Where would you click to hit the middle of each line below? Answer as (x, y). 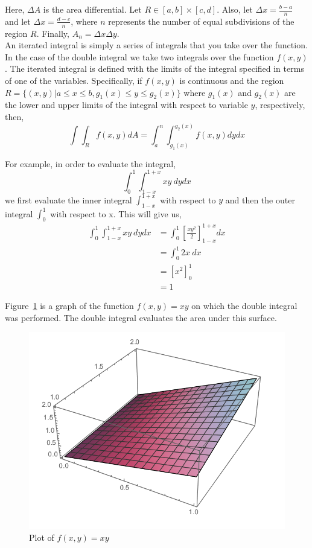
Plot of (42, 537)
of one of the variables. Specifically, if (74, 81)
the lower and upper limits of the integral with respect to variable (126, 105)
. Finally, (53, 33)
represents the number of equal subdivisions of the (201, 21)
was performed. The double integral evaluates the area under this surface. (141, 317)
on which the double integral (244, 306)
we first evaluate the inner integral (68, 199)
